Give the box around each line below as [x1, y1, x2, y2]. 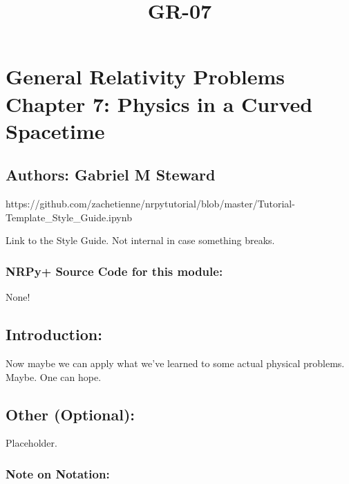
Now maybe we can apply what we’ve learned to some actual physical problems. [6, 355, 345, 370]
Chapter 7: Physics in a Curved [6, 89, 313, 118]
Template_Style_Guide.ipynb [6, 210, 132, 224]
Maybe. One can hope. [6, 369, 102, 384]
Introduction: [6, 324, 102, 345]
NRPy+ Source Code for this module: [6, 262, 223, 279]
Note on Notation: [6, 465, 110, 482]
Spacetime [6, 116, 105, 145]
